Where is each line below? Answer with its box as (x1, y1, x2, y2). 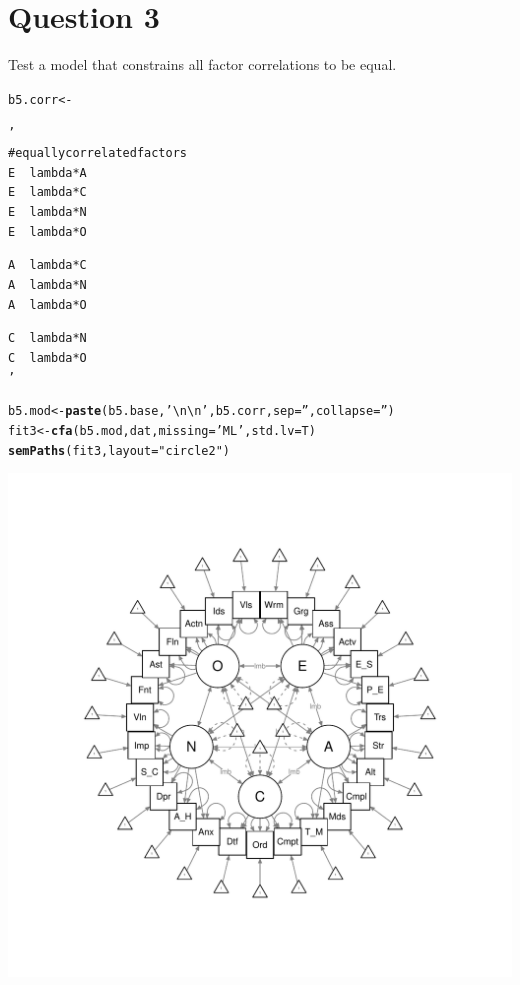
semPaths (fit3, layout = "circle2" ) (8, 443, 230, 458)
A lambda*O (8, 297, 87, 312)
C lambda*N (8, 331, 87, 346)
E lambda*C (8, 185, 87, 200)
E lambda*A (8, 165, 87, 180)
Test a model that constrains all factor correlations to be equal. (8, 54, 397, 75)
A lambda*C (8, 258, 87, 273)
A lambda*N (8, 277, 87, 292)
